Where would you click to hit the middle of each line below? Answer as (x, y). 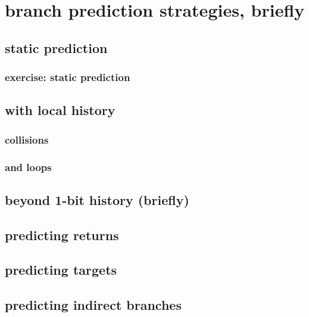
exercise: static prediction (68, 77)
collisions (27, 139)
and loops (28, 167)
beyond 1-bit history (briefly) (97, 199)
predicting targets (61, 270)
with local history (60, 110)
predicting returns (62, 234)
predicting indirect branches (93, 305)
